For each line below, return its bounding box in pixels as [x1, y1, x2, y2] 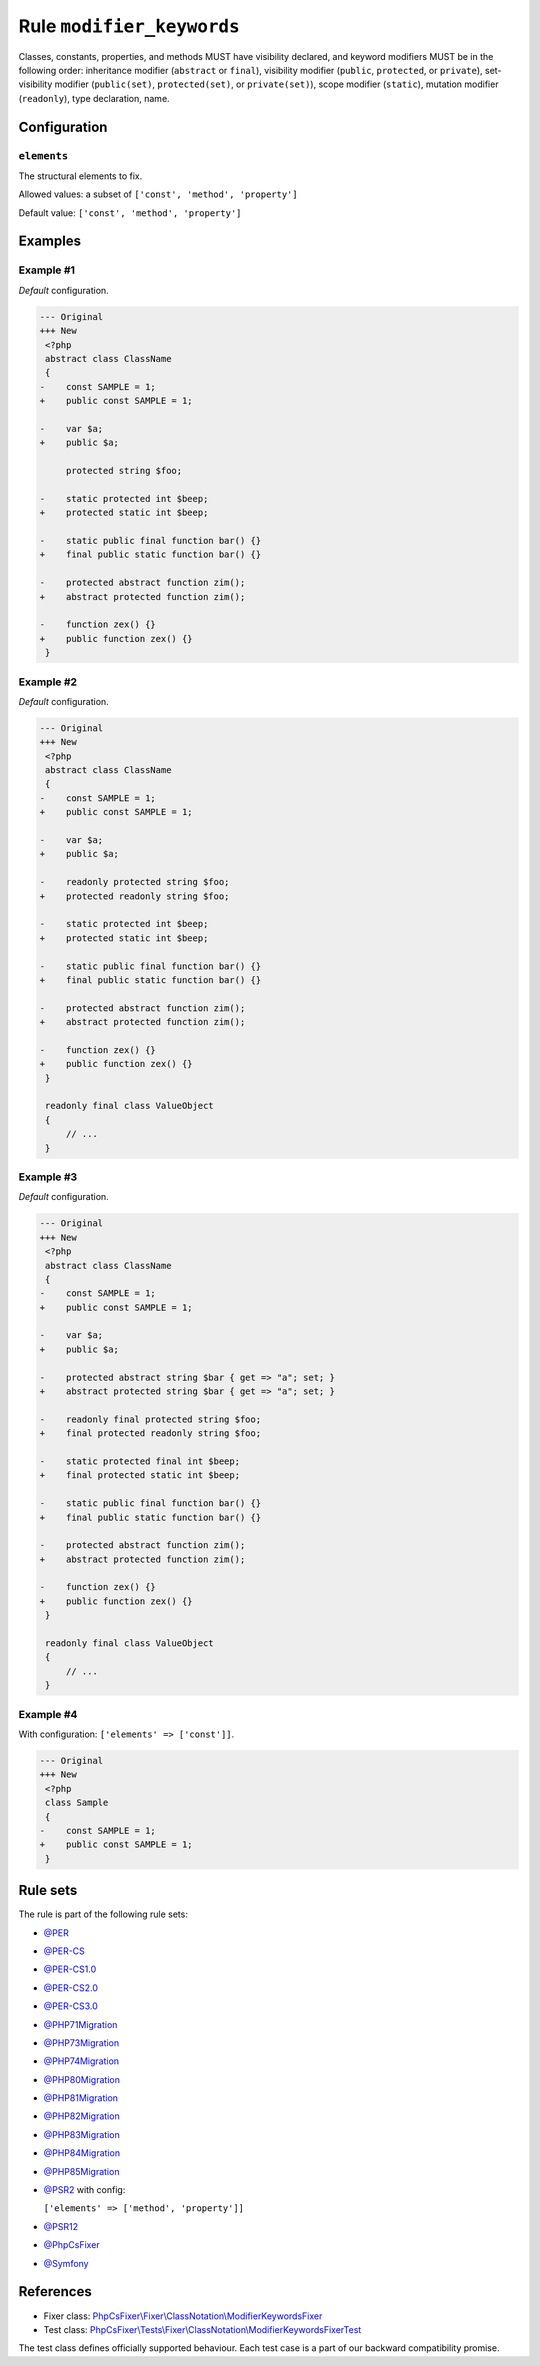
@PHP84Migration [43, 2147, 120, 2159]
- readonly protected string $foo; [39, 876, 230, 888]
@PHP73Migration [43, 2036, 120, 2049]
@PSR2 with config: [43, 2184, 126, 2196]
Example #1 [18, 263, 75, 277]
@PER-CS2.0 [43, 1981, 99, 1994]
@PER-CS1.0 [43, 1963, 97, 1975]
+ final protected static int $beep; [39, 1470, 240, 1481]
